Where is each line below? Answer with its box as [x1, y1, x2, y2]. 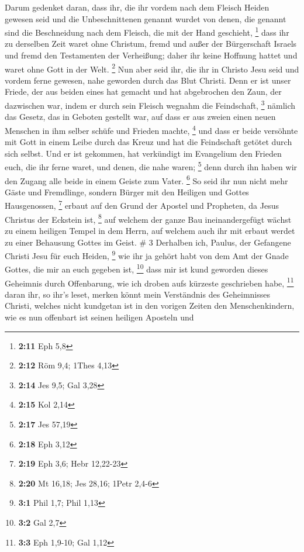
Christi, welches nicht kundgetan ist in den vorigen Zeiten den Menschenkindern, [5, 299, 295, 312]
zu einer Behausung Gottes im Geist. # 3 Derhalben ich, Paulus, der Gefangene [5, 236, 291, 248]
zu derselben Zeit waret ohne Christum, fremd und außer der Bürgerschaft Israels [5, 37, 297, 50]
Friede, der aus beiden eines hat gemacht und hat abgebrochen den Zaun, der [5, 85, 282, 98]
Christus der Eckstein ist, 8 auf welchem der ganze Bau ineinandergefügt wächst [5, 211, 292, 225]
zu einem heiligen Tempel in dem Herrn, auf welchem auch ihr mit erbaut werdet [5, 224, 295, 236]
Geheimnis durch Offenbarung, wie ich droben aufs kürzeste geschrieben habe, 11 [5, 275, 294, 289]
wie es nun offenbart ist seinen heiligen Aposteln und [5, 311, 194, 323]
